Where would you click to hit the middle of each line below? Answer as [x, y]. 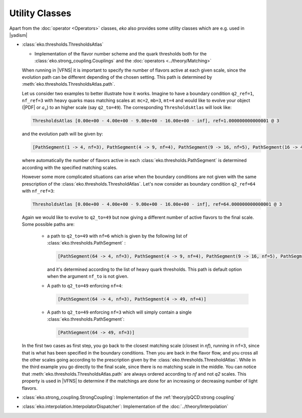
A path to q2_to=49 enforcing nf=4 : [85, 285]
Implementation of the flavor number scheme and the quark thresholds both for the [121, 53]
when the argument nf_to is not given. [88, 276]
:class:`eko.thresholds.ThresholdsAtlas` [63, 44]
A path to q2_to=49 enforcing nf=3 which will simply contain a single [120, 312]
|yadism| [18, 35]
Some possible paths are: [48, 224]
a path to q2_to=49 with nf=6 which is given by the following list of [117, 236]
